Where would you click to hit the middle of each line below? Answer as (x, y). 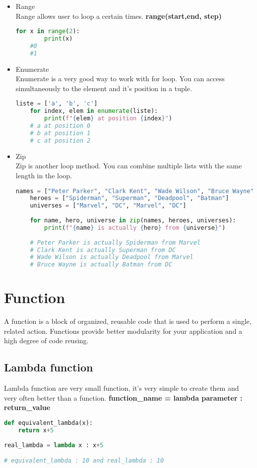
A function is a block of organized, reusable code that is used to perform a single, (128, 321)
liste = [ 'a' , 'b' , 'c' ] (57, 104)
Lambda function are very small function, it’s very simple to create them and (122, 388)
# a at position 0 (60, 126)
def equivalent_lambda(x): (48, 423)
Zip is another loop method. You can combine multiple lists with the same (129, 166)
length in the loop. (44, 175)
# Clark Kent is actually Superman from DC (103, 250)
